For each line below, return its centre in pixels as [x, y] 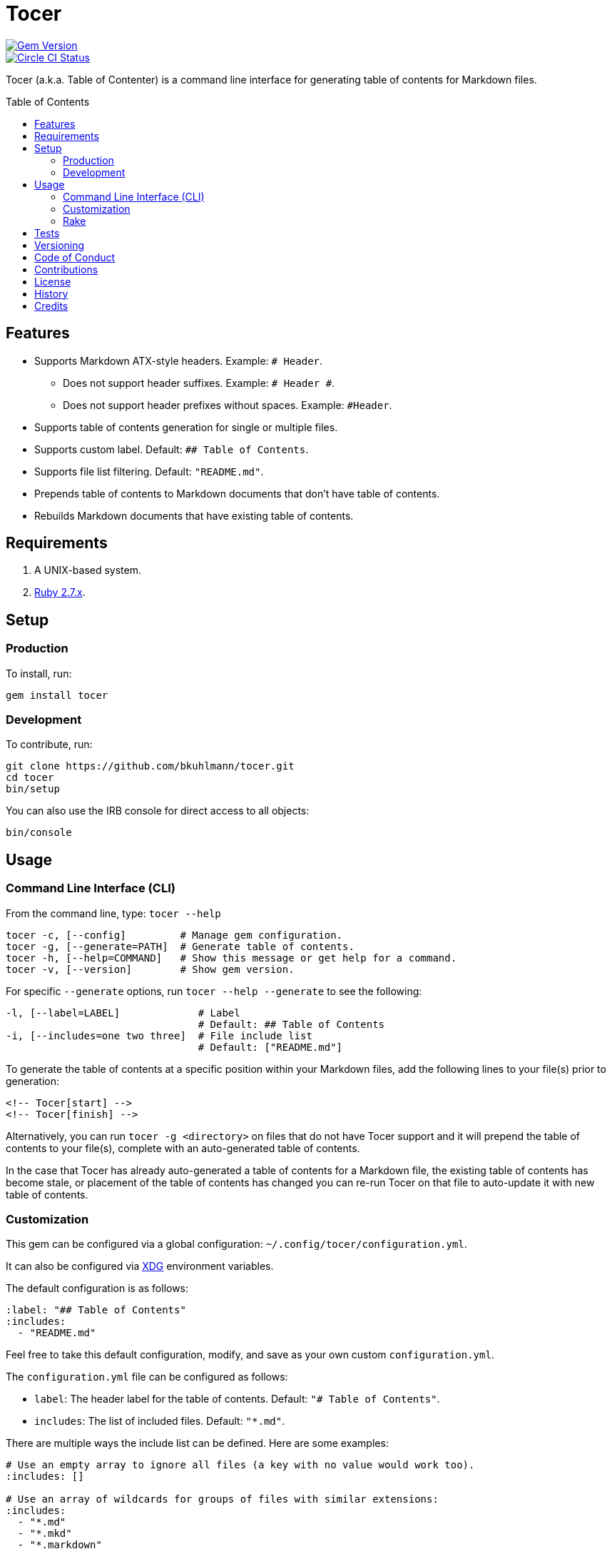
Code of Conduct [75, 257]
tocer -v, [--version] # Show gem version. [150, 969]
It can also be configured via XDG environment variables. [140, 1266]
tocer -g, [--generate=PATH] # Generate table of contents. [180, 946]
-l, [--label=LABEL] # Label [123, 1013]
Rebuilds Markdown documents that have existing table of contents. [194, 515]
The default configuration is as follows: [97, 1288]
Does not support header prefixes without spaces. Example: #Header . [228, 405]
